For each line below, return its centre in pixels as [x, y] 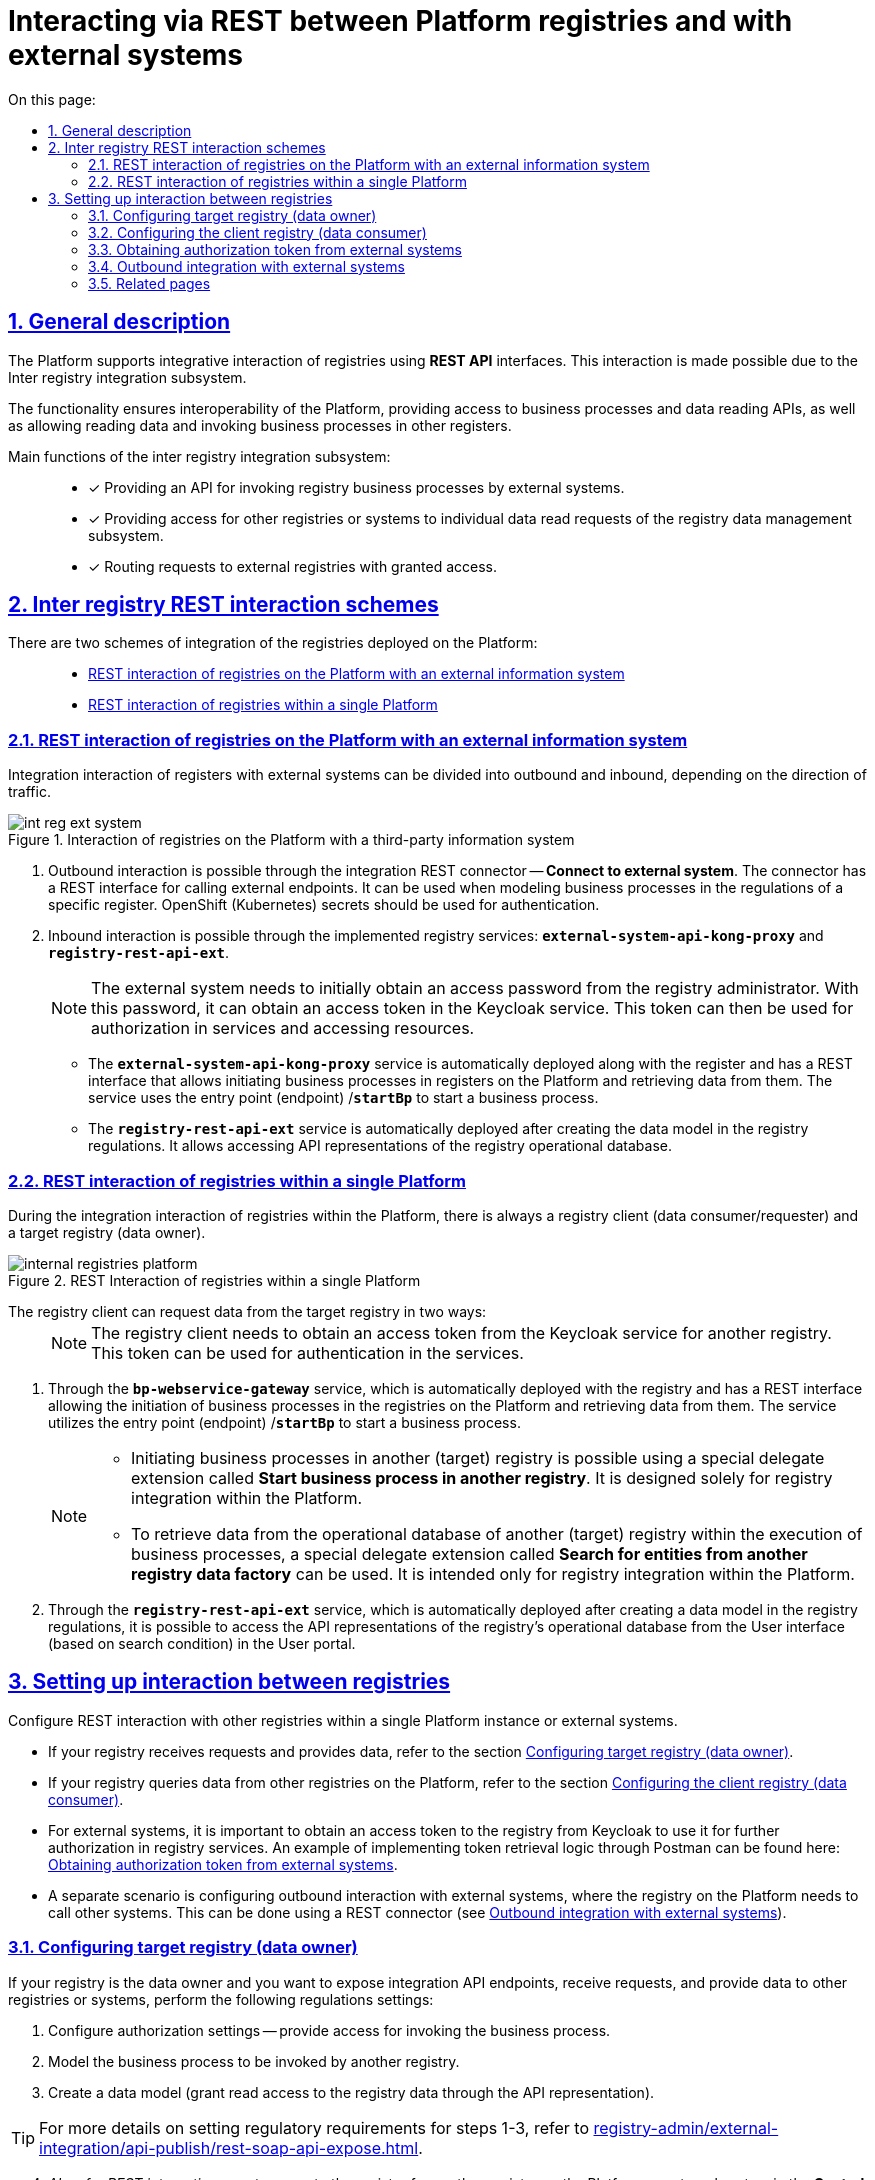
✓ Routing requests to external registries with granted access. [293, 566]
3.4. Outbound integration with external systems [246, 266]
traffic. [29, 792]
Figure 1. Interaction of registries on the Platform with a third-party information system [291, 840]
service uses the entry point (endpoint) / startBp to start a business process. [343, 1098]
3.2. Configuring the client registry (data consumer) [257, 232]
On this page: [52, 99]
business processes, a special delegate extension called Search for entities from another [469, 1553]
